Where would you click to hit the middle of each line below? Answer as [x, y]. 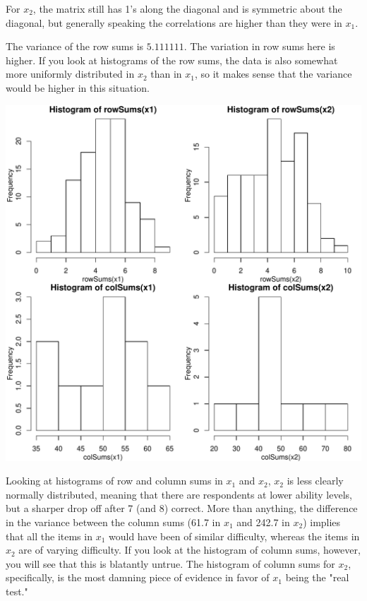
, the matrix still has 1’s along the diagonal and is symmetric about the [187, 8]
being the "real [317, 577]
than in [166, 74]
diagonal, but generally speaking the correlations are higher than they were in [174, 22]
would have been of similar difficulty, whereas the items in [234, 536]
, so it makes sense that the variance [273, 74]
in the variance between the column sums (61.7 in [113, 522]
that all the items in [49, 536]
